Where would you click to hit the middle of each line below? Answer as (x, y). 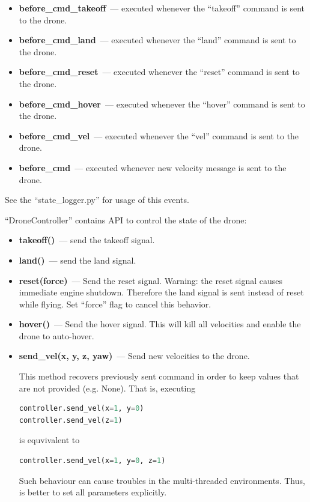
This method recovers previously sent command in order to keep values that (159, 376)
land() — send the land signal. (77, 260)
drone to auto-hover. (56, 335)
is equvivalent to (49, 440)
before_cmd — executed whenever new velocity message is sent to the (153, 167)
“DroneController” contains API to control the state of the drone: (126, 219)
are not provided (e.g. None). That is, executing (107, 388)
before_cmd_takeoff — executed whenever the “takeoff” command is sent (162, 8)
